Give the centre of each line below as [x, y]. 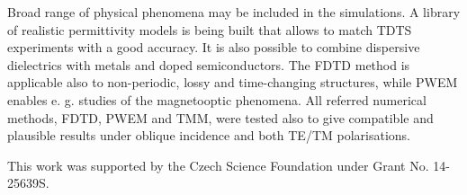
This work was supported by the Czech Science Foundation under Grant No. [218, 165]
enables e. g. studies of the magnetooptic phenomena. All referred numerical [217, 99]
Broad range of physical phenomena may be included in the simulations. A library [234, 12]
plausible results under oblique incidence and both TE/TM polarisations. [209, 135]
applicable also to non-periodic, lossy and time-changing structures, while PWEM [233, 82]
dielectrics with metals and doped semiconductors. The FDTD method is [209, 64]
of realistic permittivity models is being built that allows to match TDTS [210, 29]
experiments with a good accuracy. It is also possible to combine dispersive [214, 47]
